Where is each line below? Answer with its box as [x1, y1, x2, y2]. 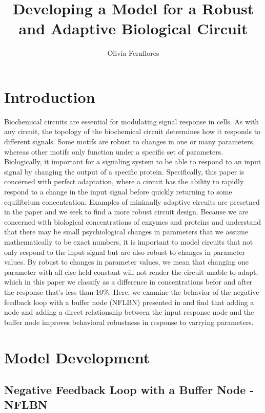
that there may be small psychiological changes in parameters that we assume [4, 226, 249, 237]
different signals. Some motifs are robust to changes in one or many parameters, [4, 136, 255, 147]
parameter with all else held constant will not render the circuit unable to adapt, [4, 266, 258, 277]
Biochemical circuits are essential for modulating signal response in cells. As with [4, 116, 259, 126]
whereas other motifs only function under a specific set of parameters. [4, 146, 223, 157]
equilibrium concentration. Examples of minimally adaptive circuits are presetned [4, 196, 260, 207]
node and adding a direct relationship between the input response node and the [4, 307, 254, 317]
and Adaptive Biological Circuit [18, 18, 248, 39]
